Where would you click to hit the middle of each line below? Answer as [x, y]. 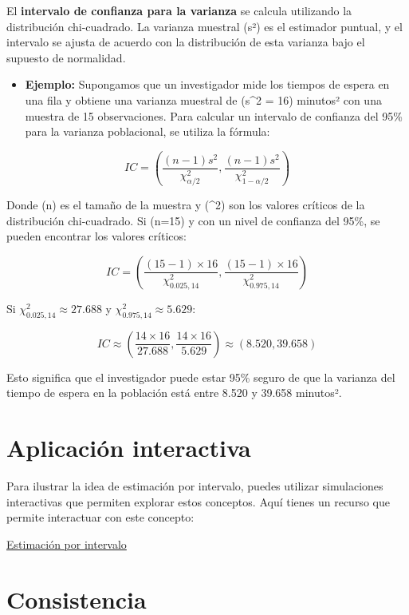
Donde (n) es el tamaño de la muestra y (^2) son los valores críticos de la [186, 205]
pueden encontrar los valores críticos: [96, 236]
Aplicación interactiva [129, 448]
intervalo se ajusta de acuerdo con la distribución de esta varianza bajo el [186, 42]
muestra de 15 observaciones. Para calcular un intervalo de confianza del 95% [214, 115]
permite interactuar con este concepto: [100, 517]
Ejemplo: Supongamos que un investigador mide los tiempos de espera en [207, 84]
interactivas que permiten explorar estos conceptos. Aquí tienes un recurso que [198, 501]
